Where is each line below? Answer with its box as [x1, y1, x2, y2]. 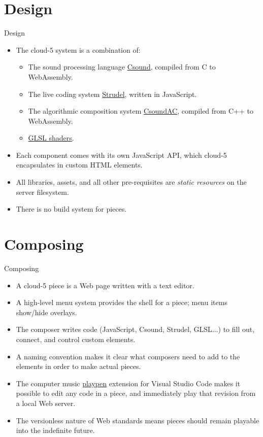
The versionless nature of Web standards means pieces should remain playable [16, 415, 259, 425]
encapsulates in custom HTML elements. [16, 159, 143, 170]
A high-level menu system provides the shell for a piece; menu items [16, 297, 227, 308]
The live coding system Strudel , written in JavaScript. [28, 88, 197, 99]
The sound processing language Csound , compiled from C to [28, 61, 216, 72]
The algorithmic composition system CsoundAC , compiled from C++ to [28, 106, 253, 116]
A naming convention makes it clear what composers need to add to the [16, 351, 240, 361]
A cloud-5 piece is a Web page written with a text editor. [16, 280, 194, 290]
